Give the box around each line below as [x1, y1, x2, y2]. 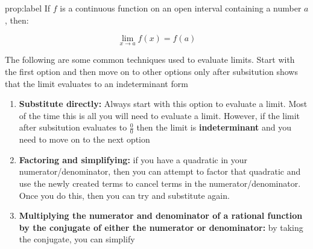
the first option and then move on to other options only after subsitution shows [5, 65, 298, 77]
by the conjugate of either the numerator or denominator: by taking [19, 221, 303, 233]
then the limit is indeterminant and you [136, 121, 292, 134]
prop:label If [5, 2, 51, 14]
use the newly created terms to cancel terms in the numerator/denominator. [19, 176, 301, 189]
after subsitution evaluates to [19, 121, 127, 134]
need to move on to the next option [19, 133, 150, 146]
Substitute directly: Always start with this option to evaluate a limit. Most [19, 97, 308, 110]
